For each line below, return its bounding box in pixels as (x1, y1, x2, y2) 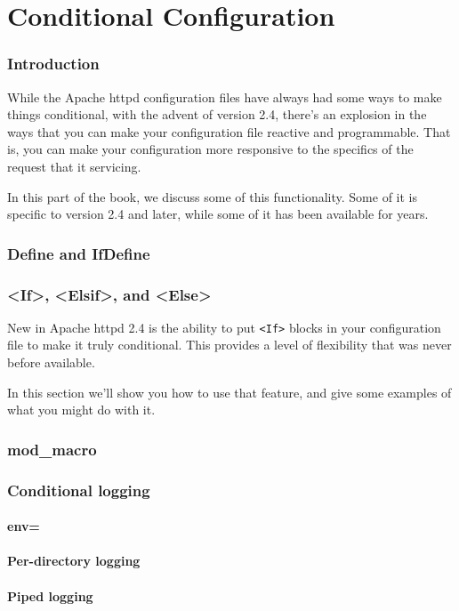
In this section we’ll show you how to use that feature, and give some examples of (7, 382, 452, 401)
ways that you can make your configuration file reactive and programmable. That (7, 122, 451, 141)
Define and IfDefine (7, 242, 150, 264)
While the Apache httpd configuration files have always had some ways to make (7, 87, 442, 106)
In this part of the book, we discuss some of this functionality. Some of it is (7, 187, 418, 205)
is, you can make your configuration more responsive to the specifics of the (7, 140, 414, 158)
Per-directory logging (7, 551, 141, 570)
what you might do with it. (7, 400, 156, 419)
